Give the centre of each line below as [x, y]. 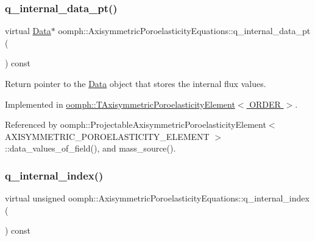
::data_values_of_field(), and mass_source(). [90, 148]
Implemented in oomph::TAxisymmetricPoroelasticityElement [120, 104]
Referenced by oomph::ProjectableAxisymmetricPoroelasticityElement [136, 124]
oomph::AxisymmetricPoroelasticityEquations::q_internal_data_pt [184, 31]
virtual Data [28, 31]
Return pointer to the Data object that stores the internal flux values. [136, 83]
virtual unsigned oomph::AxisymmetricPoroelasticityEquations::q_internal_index [157, 198]
